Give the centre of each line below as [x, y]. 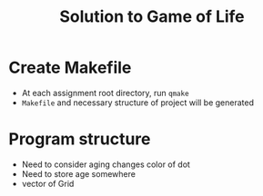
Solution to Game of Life [152, 17]
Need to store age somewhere [78, 173]
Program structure [80, 139]
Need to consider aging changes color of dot [106, 164]
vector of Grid [48, 183]
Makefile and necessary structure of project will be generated [138, 103]
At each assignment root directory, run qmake [105, 93]
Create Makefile [70, 68]
